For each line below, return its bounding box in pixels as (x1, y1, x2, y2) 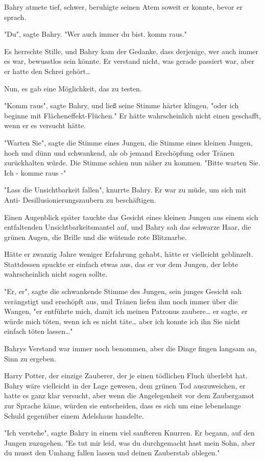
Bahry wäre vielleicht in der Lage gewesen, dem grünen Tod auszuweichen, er (4, 380, 246, 391)
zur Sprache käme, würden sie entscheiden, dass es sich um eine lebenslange (4, 400, 241, 410)
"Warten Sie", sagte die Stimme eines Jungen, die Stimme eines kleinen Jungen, (4, 137, 253, 148)
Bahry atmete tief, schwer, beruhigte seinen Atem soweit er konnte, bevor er (4, 2, 243, 12)
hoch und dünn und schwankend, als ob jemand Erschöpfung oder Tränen (4, 147, 234, 158)
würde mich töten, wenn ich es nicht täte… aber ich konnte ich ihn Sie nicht (4, 316, 240, 326)
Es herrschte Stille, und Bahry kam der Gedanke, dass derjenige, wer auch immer (4, 45, 259, 56)
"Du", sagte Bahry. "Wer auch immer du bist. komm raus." (4, 29, 187, 39)
